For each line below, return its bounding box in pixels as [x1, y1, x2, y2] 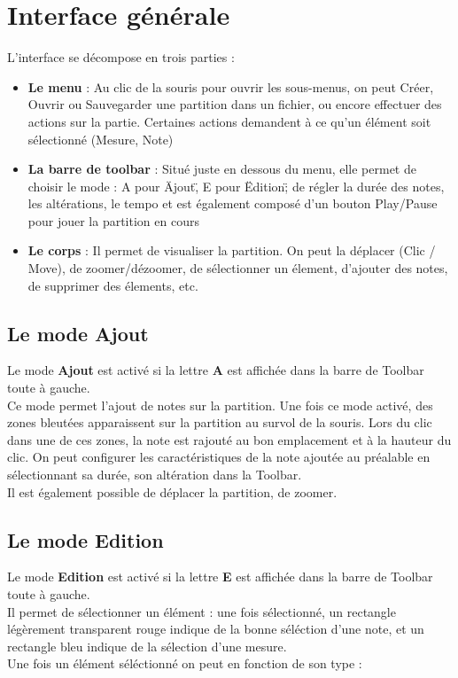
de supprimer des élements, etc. [27, 276, 198, 294]
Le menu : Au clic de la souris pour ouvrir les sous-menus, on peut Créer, [27, 77, 434, 96]
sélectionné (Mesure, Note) [27, 129, 174, 148]
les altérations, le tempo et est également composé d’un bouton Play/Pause [27, 194, 438, 213]
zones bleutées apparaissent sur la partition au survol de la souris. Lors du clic [7, 413, 432, 432]
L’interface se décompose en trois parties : [7, 48, 235, 66]
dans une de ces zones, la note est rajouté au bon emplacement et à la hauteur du [7, 430, 452, 448]
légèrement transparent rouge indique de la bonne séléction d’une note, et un [7, 620, 424, 638]
